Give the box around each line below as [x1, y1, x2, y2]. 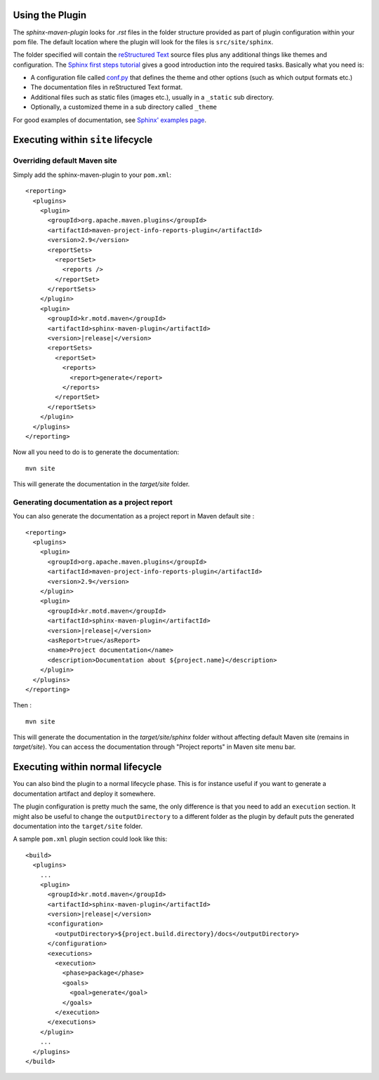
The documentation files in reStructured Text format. [30, 83, 182, 91]
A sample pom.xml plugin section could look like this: [13, 835, 168, 844]
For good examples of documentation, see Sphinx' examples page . [13, 116, 207, 124]
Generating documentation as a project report [13, 497, 173, 507]
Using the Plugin [13, 9, 87, 21]
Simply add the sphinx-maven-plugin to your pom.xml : [13, 171, 172, 179]
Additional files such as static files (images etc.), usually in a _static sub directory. [30, 93, 274, 101]
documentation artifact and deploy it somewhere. [13, 789, 156, 798]
